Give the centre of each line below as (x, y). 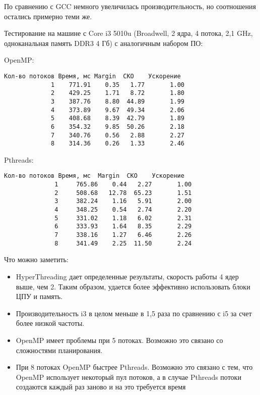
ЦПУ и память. (39, 296)
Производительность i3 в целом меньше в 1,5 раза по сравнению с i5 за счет (134, 313)
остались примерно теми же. (48, 16)
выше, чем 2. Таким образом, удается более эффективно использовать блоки (133, 286)
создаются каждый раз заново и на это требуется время (101, 387)
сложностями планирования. (59, 350)
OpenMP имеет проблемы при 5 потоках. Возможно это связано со (119, 340)
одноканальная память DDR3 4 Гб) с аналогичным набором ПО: (104, 43)
